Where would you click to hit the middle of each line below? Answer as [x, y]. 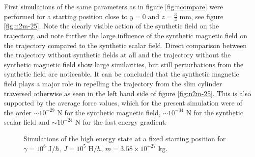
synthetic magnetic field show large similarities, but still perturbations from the [124, 64]
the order [18, 112]
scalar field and [27, 122]
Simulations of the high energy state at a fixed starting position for [125, 138]
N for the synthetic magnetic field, [109, 112]
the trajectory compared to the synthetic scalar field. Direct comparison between [126, 45]
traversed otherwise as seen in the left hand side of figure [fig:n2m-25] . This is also [127, 93]
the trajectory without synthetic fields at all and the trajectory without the [117, 55]
